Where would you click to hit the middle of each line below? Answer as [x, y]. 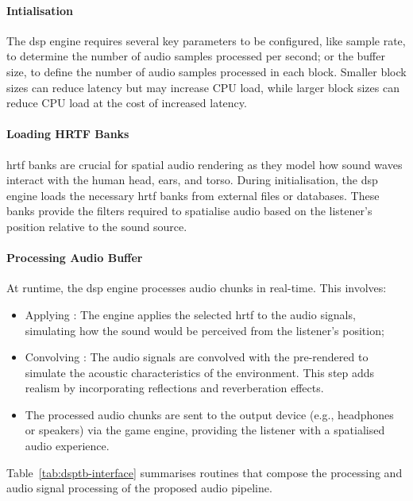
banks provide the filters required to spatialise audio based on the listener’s [189, 211]
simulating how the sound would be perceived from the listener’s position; [205, 330]
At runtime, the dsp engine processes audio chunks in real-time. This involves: [197, 288]
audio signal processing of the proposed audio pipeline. [139, 488]
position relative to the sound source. [97, 226]
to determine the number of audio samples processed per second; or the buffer [196, 56]
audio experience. [67, 446]
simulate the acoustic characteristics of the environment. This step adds [200, 372]
